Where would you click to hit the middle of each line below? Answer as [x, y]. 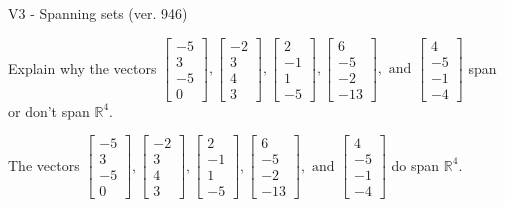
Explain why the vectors [82, 67]
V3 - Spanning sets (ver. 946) [98, 13]
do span [415, 164]
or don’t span [49, 110]
